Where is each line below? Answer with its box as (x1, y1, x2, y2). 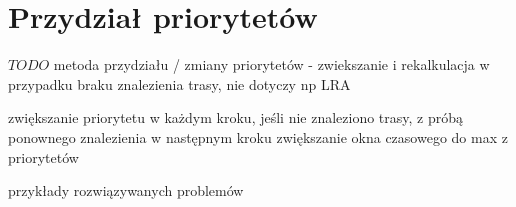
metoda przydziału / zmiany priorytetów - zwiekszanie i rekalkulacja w (53, 54, 490, 75)
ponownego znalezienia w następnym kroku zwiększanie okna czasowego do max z (8, 126, 508, 147)
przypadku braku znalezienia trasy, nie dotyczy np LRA (8, 73, 351, 94)
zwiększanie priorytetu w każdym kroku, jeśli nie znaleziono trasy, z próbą (8, 107, 464, 128)
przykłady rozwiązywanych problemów (8, 180, 244, 201)
